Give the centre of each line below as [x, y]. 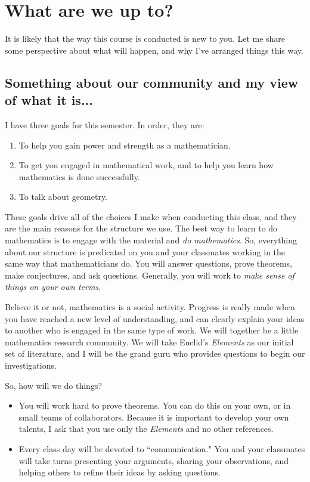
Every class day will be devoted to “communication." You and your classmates [162, 448]
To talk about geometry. [63, 197]
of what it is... [49, 100]
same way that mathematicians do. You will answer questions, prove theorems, [148, 263]
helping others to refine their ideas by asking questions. [120, 472]
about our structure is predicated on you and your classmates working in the [145, 251]
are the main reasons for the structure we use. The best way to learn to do [141, 228]
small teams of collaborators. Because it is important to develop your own [154, 417]
